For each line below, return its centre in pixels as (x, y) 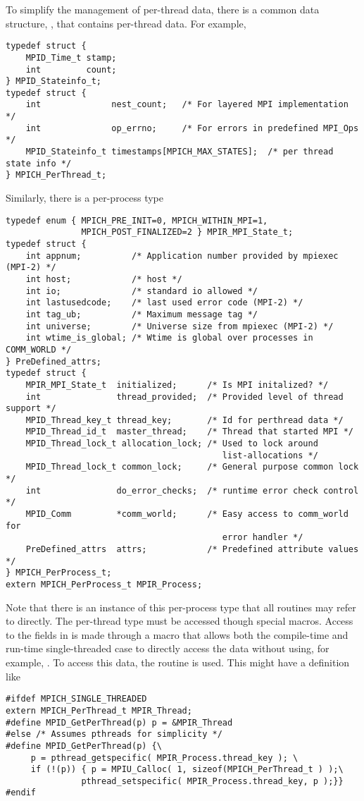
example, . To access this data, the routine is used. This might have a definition (178, 662)
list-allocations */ (270, 455)
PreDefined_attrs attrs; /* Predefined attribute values (192, 550)
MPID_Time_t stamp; (71, 57)
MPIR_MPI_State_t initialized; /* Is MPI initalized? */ (177, 385)
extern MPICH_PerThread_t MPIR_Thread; (99, 710)
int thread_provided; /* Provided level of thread (184, 397)
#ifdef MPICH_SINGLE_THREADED (76, 699)
